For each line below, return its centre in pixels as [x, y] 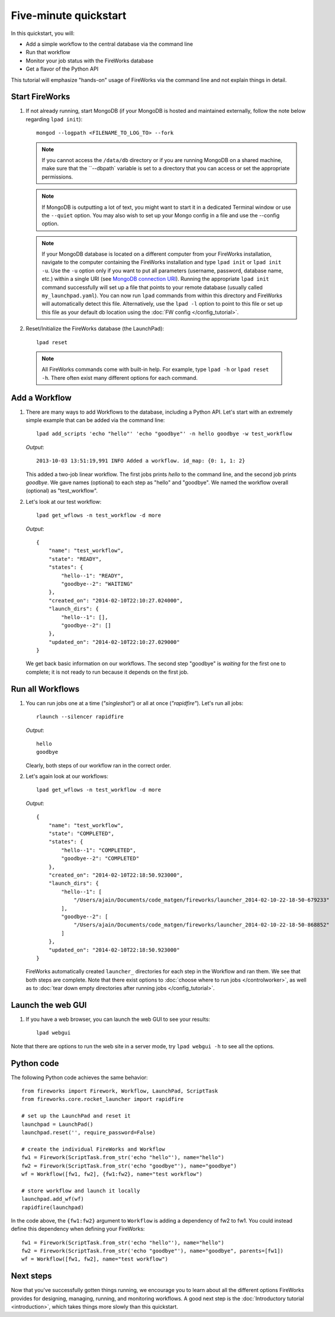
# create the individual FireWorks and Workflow [93, 1149]
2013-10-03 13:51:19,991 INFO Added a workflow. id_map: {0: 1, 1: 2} [141, 461]
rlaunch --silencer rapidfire [80, 717]
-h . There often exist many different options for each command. [120, 377]
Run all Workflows [45, 689]
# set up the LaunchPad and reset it [76, 1116]
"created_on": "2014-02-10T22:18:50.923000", [116, 875]
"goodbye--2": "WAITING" [97, 584]
